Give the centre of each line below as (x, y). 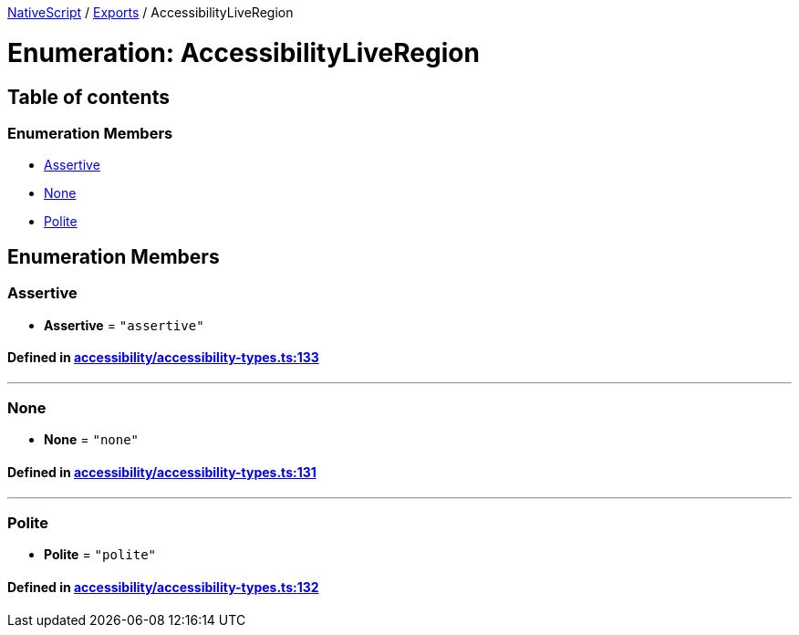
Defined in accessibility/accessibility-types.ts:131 (162, 473)
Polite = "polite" (100, 555)
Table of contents (88, 97)
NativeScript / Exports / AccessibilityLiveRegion (150, 12)
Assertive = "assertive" (124, 325)
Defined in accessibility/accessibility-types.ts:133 (163, 358)
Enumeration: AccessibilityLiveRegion (244, 52)
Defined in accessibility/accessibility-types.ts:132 (163, 588)
